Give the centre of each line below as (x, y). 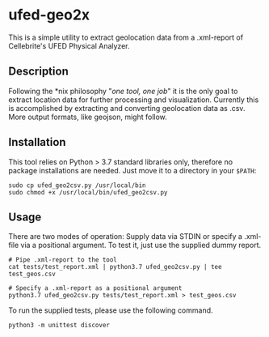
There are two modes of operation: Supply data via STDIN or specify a (125, 237)
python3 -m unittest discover (59, 326)
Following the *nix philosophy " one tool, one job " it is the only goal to (123, 91)
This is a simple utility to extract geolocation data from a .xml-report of (126, 37)
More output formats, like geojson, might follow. (88, 117)
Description (38, 72)
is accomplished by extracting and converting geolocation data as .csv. (127, 108)
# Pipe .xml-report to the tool (63, 260)
